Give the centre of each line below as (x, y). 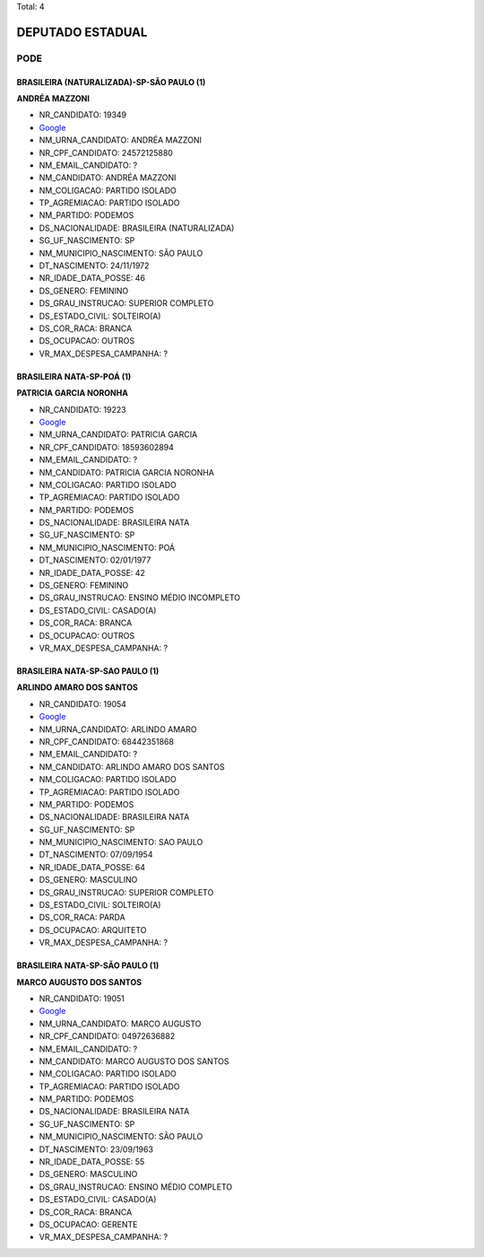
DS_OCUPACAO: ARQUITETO (93, 930)
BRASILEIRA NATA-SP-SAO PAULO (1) (88, 671)
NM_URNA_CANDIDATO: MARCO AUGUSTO (120, 1024)
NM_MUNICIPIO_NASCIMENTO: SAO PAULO (121, 842)
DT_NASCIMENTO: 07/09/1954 (96, 855)
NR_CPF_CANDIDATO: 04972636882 (107, 1036)
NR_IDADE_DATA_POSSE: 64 (92, 867)
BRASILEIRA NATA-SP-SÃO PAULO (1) (88, 965)
